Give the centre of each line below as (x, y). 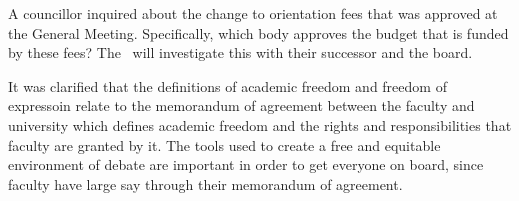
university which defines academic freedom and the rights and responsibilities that (260, 124)
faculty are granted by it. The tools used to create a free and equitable (224, 144)
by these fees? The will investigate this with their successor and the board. (240, 52)
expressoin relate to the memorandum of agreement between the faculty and (241, 105)
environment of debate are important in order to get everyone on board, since (246, 164)
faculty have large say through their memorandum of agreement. (205, 183)
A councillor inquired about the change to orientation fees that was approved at (253, 13)
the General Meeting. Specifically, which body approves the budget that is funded (258, 32)
